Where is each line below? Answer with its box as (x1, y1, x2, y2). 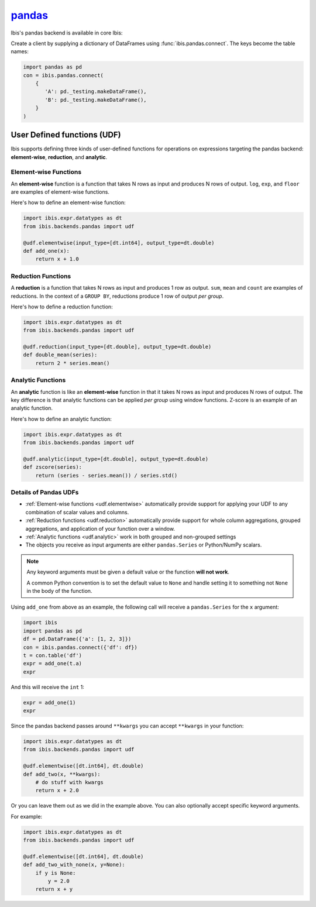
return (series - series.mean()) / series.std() (35, 472, 178, 479)
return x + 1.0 (35, 256, 79, 263)
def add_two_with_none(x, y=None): (23, 861, 125, 868)
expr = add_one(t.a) (23, 660, 82, 667)
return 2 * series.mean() (35, 360, 110, 366)
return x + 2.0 (35, 787, 79, 794)
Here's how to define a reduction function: (11, 303, 114, 310)
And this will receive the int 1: (11, 683, 84, 690)
